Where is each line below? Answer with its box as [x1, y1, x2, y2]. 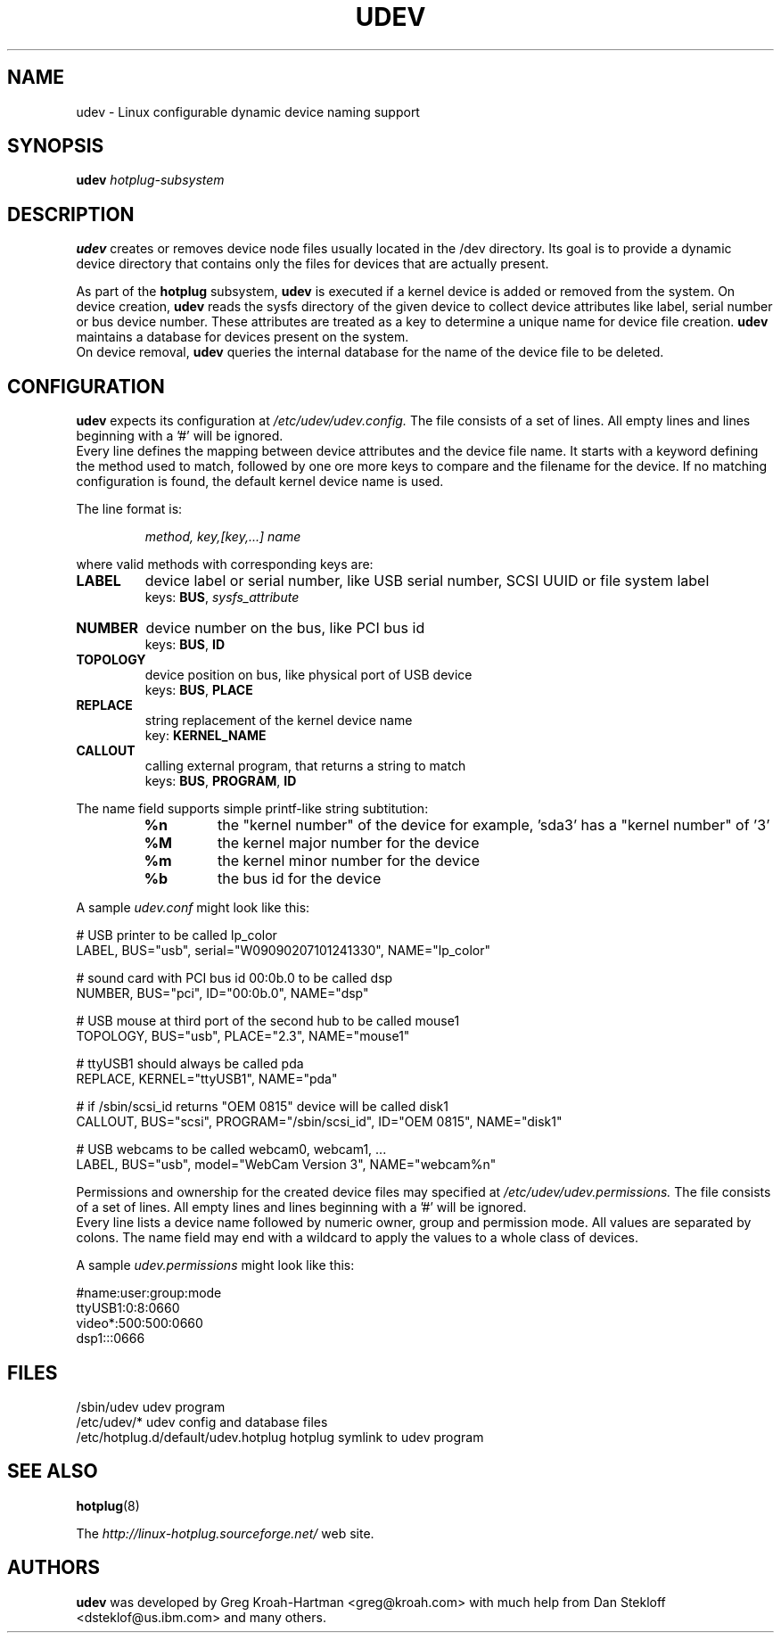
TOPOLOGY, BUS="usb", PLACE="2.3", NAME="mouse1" [76, 1028, 410, 1044]
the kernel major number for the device [218, 834, 480, 853]
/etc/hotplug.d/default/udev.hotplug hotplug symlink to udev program [76, 1429, 484, 1445]
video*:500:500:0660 [76, 1315, 203, 1331]
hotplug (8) [76, 1497, 140, 1513]
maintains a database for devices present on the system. [76, 329, 409, 345]
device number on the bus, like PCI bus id [145, 619, 425, 638]
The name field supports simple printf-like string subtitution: [76, 801, 429, 817]
